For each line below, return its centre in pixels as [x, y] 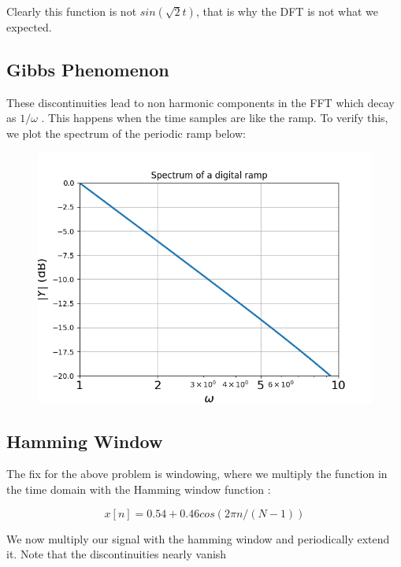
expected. [29, 27]
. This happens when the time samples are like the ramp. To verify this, [215, 118]
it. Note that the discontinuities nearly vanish [117, 554]
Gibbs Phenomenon [88, 69]
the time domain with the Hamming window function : [139, 489]
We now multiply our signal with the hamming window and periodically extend [198, 538]
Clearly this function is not [72, 11]
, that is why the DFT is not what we [287, 11]
